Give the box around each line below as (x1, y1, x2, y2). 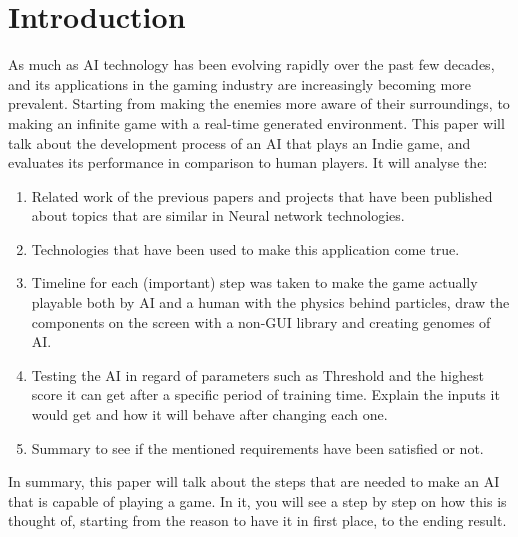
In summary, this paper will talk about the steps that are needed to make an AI (8, 471, 500, 492)
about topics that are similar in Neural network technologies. (31, 205, 405, 226)
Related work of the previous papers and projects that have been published (31, 185, 493, 206)
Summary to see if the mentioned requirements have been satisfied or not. (31, 437, 484, 458)
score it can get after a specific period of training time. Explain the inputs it (31, 384, 500, 405)
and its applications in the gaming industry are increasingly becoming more (8, 73, 471, 94)
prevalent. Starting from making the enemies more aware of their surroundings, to (8, 93, 510, 114)
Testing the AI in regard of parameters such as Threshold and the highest (31, 364, 484, 385)
